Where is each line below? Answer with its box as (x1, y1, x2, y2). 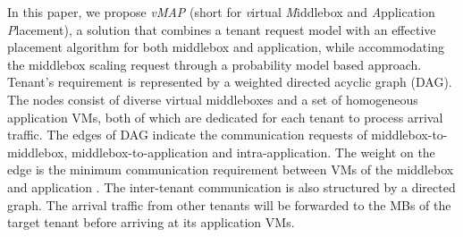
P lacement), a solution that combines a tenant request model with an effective (7, 20, 436, 38)
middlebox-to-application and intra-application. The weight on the (71, 142, 435, 161)
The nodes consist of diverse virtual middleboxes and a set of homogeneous (7, 89, 418, 108)
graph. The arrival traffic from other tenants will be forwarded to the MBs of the (7, 195, 451, 214)
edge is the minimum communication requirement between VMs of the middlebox (7, 160, 454, 179)
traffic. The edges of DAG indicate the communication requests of (7, 125, 367, 144)
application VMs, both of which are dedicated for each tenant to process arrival (7, 107, 443, 126)
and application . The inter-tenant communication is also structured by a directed (7, 177, 456, 196)
